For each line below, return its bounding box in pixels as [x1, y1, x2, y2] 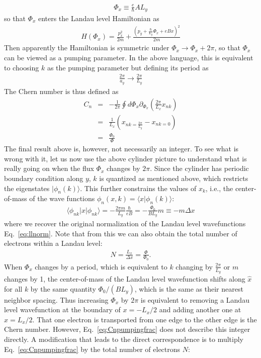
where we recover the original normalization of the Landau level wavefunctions [4, 218, 246, 229]
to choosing [4, 62, 39, 72]
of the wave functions [29, 193, 95, 204]
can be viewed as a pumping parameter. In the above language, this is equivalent [4, 52, 253, 62]
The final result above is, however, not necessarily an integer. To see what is [4, 143, 239, 154]
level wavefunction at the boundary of [4, 304, 121, 315]
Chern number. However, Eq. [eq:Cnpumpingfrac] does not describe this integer [4, 324, 250, 334]
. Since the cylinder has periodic [150, 163, 249, 173]
